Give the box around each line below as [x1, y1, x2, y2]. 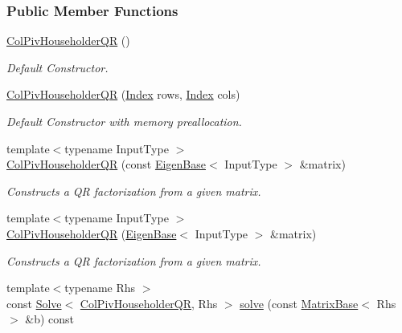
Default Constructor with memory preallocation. [6, 113, 242, 129]
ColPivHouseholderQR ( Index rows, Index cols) [6, 86, 240, 103]
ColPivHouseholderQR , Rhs [80, 294, 218, 311]
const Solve [6, 294, 62, 311]
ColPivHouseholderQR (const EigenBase [6, 156, 207, 173]
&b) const [25, 311, 75, 327]
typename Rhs [64, 279, 136, 296]
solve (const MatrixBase [240, 294, 359, 311]
